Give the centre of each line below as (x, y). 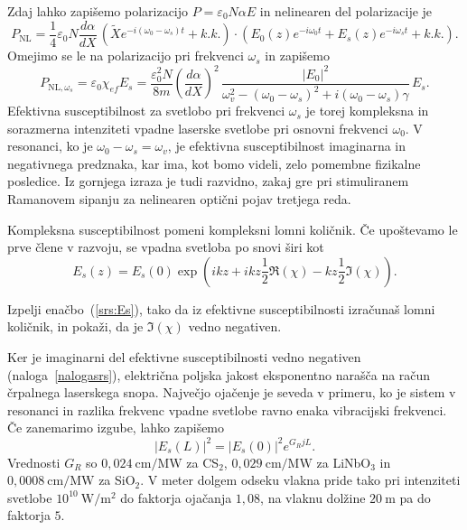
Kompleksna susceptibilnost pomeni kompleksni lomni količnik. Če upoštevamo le (233, 229)
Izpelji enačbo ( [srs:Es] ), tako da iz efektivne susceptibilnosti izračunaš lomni (221, 308)
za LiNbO (344, 462)
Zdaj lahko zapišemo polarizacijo (98, 11)
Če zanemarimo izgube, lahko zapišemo (116, 428)
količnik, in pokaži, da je (75, 326)
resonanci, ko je (50, 146)
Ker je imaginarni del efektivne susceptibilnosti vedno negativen (184, 357)
